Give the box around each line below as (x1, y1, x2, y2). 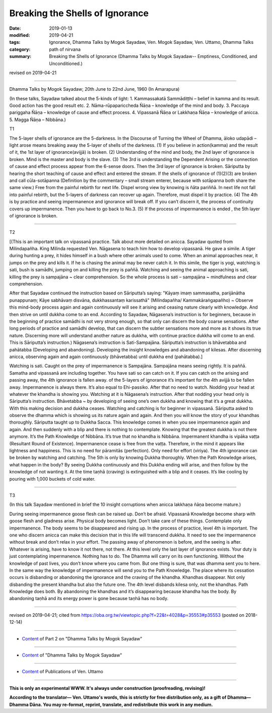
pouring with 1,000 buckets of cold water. (9, 476, 96, 482)
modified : (9, 32, 30, 38)
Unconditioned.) (49, 61, 83, 67)
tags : (9, 39, 21, 45)
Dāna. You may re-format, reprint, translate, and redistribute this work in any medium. (29, 701, 214, 707)
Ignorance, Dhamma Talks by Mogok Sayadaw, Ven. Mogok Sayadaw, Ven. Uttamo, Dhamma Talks (49, 39, 254, 45)
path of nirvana (49, 46, 81, 52)
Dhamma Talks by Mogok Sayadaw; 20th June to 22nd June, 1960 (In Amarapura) (9, 86, 180, 92)
